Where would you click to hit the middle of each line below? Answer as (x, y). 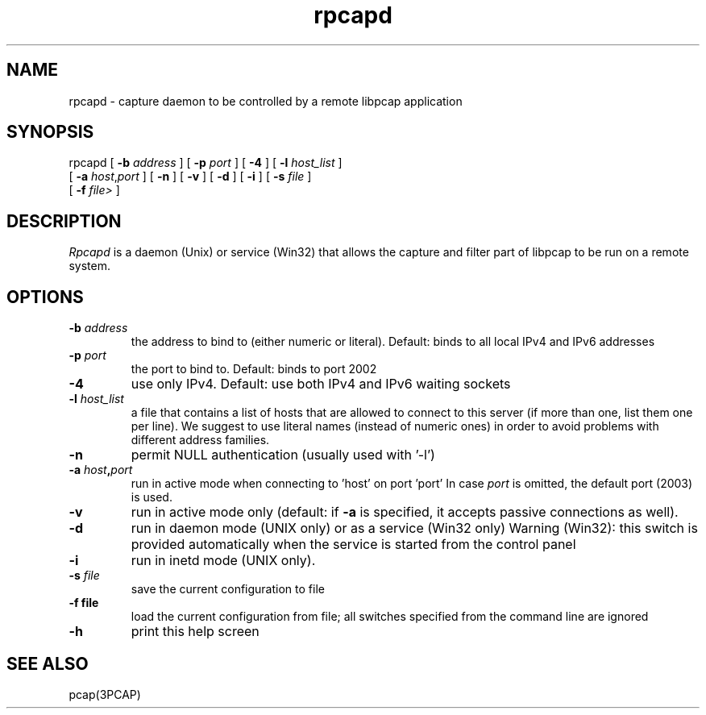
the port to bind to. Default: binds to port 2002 (254, 369)
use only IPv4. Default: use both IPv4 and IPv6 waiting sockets (321, 384)
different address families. (200, 440)
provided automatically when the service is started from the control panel (353, 545)
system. (89, 266)
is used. (152, 497)
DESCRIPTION (64, 221)
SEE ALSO (48, 663)
